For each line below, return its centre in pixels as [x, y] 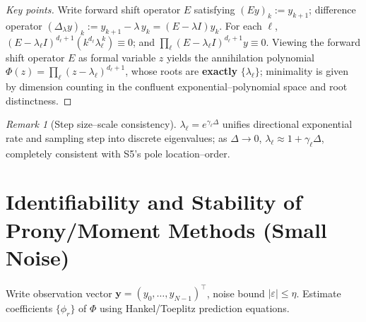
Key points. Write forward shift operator [93, 9]
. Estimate [319, 293]
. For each [241, 25]
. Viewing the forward [313, 41]
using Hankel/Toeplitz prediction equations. [195, 308]
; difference [332, 9]
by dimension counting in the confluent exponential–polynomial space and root [177, 86]
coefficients [29, 308]
